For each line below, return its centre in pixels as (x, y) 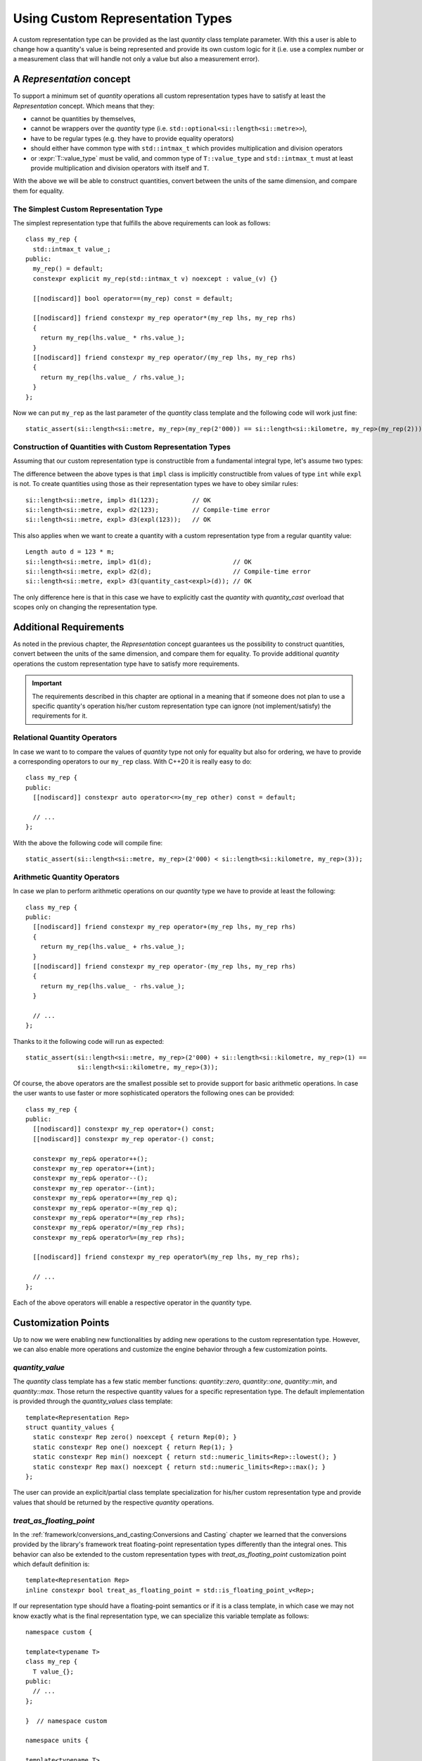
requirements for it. (60, 716)
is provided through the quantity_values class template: (93, 1401)
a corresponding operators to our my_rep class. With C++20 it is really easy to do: (133, 761)
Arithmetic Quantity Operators (66, 877)
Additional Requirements (69, 627)
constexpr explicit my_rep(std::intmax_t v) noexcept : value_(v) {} (155, 279)
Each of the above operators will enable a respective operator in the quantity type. (133, 1302)
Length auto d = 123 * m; (70, 552)
